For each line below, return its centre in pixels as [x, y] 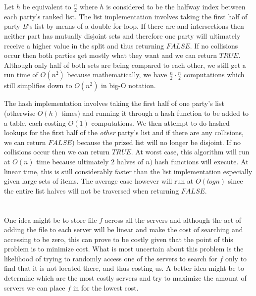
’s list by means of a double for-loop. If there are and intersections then [136, 26]
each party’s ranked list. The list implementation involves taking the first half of [126, 16]
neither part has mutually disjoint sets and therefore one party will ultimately [122, 36]
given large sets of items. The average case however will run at [99, 181]
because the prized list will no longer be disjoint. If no [159, 142]
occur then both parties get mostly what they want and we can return [111, 55]
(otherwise [20, 113]
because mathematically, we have [117, 74]
